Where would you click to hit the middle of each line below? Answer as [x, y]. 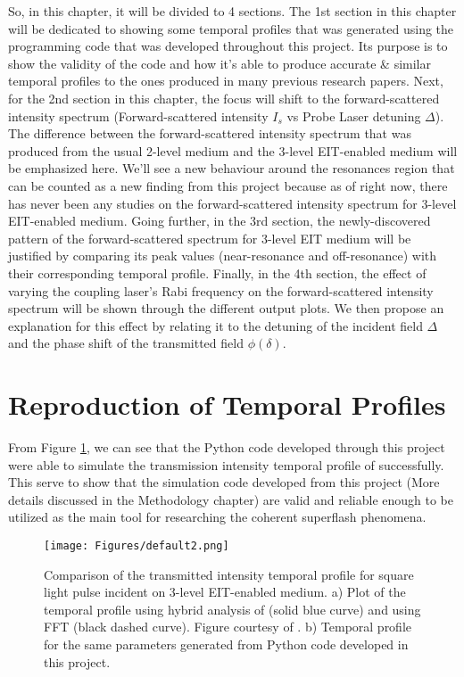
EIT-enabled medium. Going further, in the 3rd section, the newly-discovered [220, 221]
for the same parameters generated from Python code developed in [226, 644]
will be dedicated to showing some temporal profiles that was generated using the [231, 28]
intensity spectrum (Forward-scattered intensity [138, 116]
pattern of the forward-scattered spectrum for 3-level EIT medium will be [210, 238]
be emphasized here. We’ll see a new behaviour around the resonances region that [232, 168]
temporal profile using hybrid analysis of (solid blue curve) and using [232, 609]
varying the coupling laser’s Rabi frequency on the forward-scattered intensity [221, 290]
